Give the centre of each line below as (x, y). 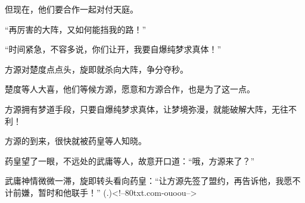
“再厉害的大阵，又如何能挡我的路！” (76, 29)
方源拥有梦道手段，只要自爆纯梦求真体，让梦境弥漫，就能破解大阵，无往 (147, 109)
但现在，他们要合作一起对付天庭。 (71, 9)
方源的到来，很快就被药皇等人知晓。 (76, 141)
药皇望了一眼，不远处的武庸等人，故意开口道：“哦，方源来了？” (130, 160)
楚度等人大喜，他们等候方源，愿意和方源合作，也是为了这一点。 (130, 89)
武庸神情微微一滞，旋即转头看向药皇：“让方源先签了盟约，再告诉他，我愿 (149, 181)
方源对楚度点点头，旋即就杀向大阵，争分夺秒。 (97, 69)
